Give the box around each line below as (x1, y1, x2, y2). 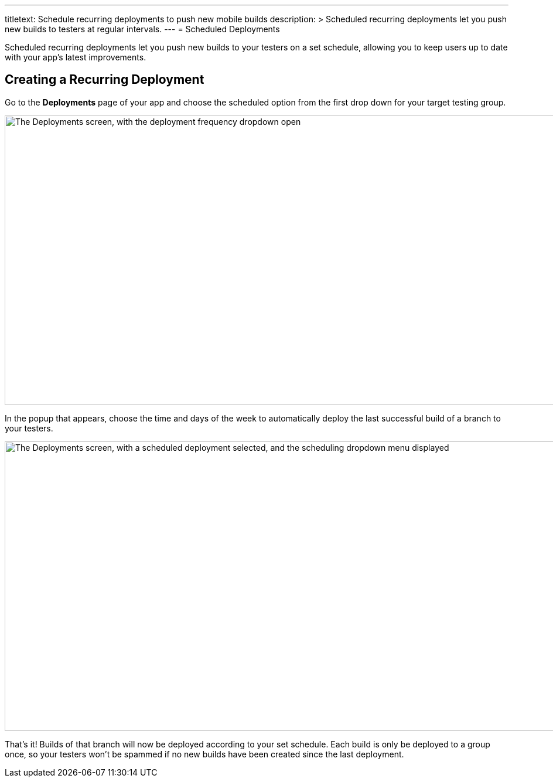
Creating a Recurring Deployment (5, 72, 204, 87)
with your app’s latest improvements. (5, 52, 146, 62)
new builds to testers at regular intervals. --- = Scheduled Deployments (5, 24, 280, 34)
